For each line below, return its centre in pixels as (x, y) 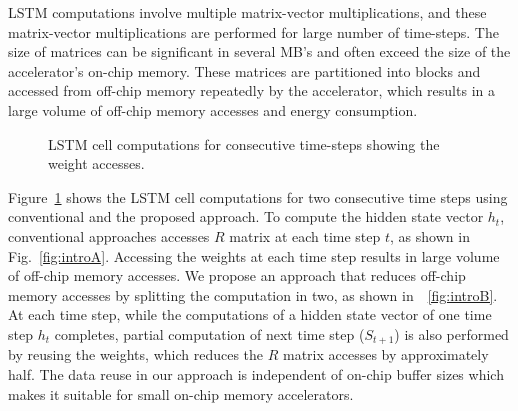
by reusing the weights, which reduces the (136, 354)
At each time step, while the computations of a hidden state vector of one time (250, 314)
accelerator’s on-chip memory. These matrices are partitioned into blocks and (244, 70)
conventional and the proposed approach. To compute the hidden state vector (246, 216)
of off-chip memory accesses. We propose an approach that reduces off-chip (237, 275)
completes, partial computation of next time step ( (209, 333)
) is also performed (451, 333)
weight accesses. (96, 163)
